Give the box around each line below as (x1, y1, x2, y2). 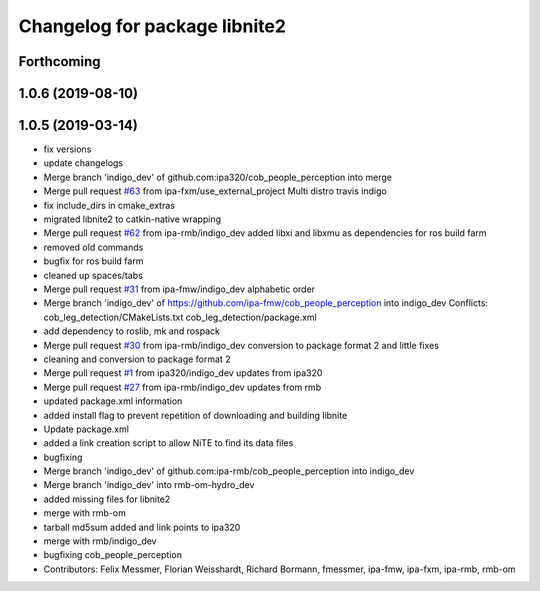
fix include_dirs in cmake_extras (43, 199, 175, 211)
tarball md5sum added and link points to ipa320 (43, 521, 241, 533)
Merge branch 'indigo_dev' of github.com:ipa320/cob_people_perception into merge (43, 171, 392, 183)
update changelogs (43, 157, 124, 169)
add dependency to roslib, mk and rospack (43, 325, 220, 337)
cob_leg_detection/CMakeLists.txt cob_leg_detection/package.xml (43, 311, 317, 323)
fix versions (43, 143, 92, 155)
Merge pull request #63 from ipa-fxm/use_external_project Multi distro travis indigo (43, 185, 387, 197)
